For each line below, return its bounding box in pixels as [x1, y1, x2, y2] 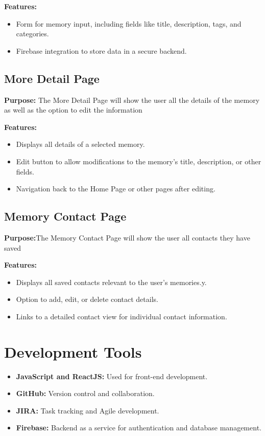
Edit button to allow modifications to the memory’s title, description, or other [16, 156, 261, 166]
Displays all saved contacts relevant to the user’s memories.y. [16, 276, 207, 287]
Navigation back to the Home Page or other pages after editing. [16, 183, 215, 194]
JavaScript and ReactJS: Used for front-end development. [16, 370, 208, 381]
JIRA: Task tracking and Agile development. [16, 405, 159, 416]
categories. [16, 28, 49, 39]
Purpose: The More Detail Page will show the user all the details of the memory [4, 94, 260, 105]
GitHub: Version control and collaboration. [16, 388, 155, 399]
